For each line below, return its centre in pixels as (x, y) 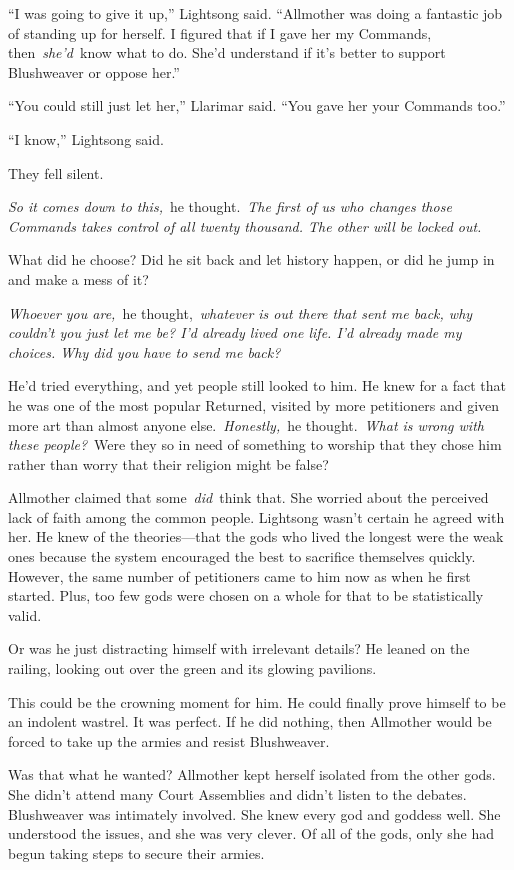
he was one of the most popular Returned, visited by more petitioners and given (254, 404)
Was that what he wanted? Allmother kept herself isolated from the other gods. (252, 774)
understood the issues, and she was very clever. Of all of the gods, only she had (251, 833)
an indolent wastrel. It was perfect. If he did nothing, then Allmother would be (250, 721)
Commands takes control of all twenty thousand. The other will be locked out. (245, 225)
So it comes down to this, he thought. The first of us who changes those (230, 206)
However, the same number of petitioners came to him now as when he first (239, 575)
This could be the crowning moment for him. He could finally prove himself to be (257, 701)
